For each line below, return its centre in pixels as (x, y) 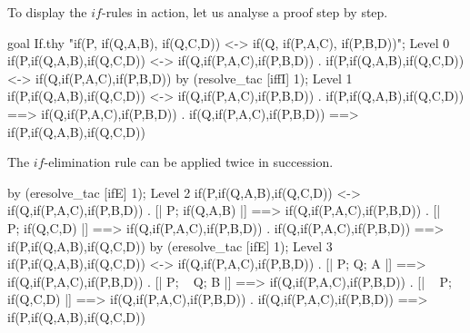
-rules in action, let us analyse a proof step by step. (245, 12)
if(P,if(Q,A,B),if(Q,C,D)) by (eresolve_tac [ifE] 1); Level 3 (170, 245)
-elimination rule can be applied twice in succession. (189, 162)
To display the (47, 12)
